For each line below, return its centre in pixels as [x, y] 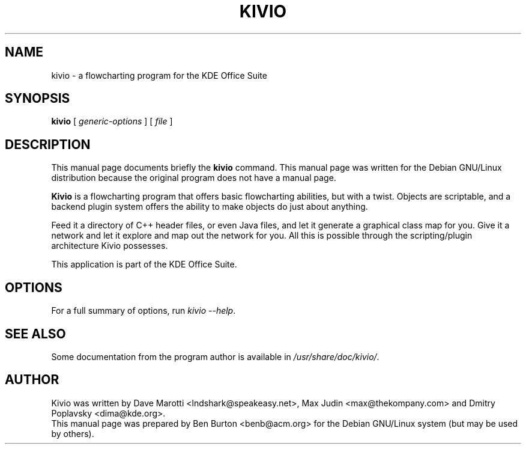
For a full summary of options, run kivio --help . [144, 311]
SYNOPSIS [38, 99]
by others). [73, 433]
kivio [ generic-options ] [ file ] [112, 121]
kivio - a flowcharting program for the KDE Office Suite [159, 75]
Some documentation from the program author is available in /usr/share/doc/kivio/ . [215, 356]
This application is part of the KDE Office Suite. [144, 264]
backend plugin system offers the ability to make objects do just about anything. [210, 207]
